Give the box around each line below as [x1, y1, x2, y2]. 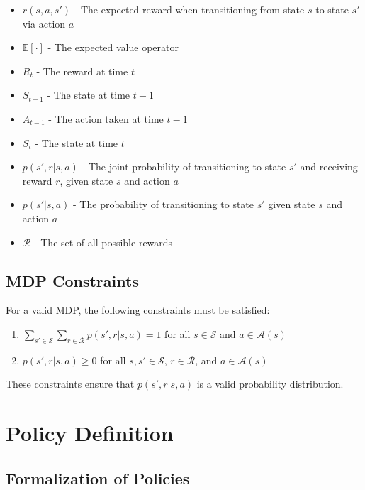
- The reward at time [36, 63, 128, 78]
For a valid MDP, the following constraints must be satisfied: [6, 303, 270, 317]
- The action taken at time [48, 111, 164, 126]
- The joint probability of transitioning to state [82, 159, 286, 174]
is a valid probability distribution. [196, 376, 344, 391]
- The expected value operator [47, 40, 179, 55]
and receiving [300, 159, 358, 174]
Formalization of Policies [6, 467, 190, 489]
